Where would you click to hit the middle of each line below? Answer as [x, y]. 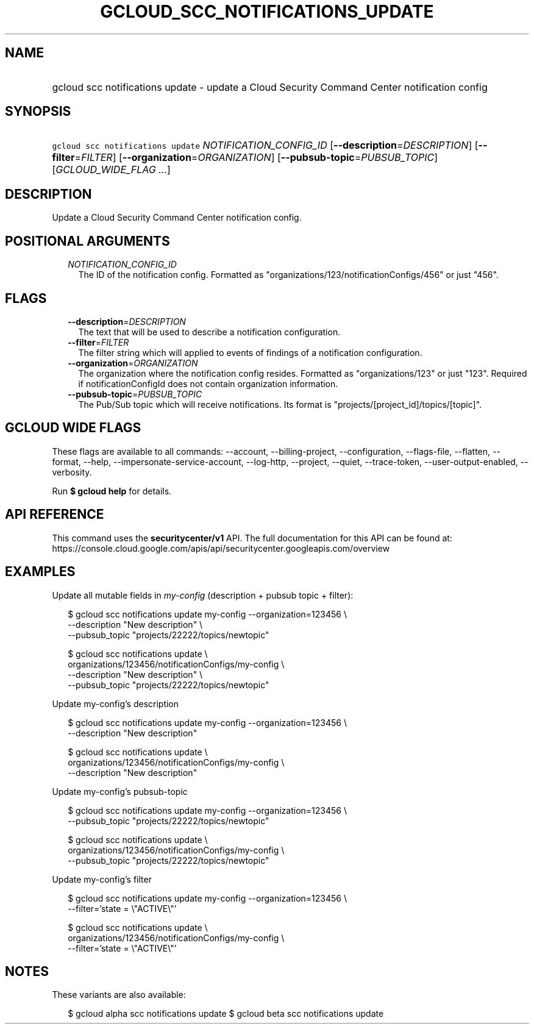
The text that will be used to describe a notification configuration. [209, 332]
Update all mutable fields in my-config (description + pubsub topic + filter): [203, 595]
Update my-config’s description [116, 703]
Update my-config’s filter [102, 879]
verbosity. [72, 472]
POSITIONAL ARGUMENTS [87, 241]
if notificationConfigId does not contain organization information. [208, 383]
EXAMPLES [40, 572]
